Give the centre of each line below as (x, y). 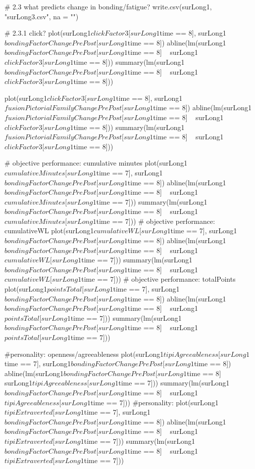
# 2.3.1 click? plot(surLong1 (48, 33)
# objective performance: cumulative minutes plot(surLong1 (96, 163)
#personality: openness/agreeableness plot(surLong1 (84, 354)
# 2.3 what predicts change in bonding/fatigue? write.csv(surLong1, (108, 6)
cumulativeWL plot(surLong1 (49, 231)
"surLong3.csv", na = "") (42, 16)
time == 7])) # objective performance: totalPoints (158, 279)
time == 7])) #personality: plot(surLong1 (154, 402)
